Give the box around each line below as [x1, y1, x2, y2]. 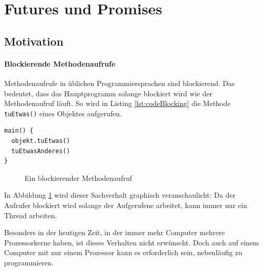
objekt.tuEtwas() [11, 137, 70, 144]
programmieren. [4, 257, 54, 267]
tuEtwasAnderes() [11, 147, 70, 155]
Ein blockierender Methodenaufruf [25, 172, 132, 183]
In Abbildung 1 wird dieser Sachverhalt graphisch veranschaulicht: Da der [4, 190, 236, 200]
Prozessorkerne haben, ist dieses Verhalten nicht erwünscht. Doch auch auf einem [4, 237, 259, 247]
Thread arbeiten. [4, 210, 57, 220]
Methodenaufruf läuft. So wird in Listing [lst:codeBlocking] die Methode [4, 98, 231, 109]
